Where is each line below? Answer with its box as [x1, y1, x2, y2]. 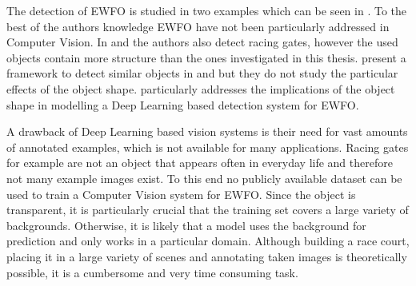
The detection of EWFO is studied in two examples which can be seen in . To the [6, 2, 407, 18]
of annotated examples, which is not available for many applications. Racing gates [6, 138, 409, 155]
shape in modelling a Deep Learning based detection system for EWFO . [6, 96, 359, 113]
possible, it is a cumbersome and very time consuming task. [6, 264, 298, 280]
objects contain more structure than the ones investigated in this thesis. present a [6, 49, 406, 66]
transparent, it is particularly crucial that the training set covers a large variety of [6, 201, 409, 218]
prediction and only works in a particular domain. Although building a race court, [6, 232, 410, 249]
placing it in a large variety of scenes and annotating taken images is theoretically [6, 248, 407, 264]
